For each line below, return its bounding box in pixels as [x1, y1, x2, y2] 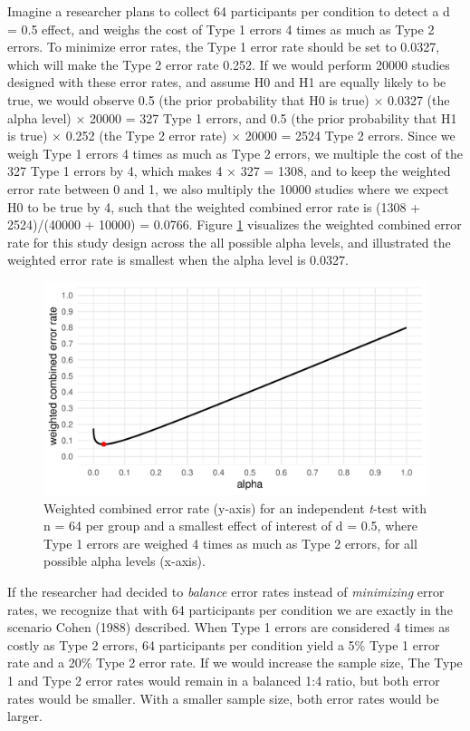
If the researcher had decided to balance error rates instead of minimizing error [7, 582, 445, 601]
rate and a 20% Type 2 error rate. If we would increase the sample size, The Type [7, 653, 463, 672]
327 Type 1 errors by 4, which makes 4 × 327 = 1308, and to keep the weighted [7, 161, 451, 180]
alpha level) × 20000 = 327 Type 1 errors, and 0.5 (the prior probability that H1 [7, 108, 457, 127]
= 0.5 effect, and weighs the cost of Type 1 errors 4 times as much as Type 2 [7, 19, 435, 38]
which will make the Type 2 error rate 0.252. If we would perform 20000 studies [7, 54, 450, 73]
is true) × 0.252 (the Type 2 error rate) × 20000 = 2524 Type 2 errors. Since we [7, 126, 456, 145]
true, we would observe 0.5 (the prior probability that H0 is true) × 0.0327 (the [7, 90, 450, 109]
